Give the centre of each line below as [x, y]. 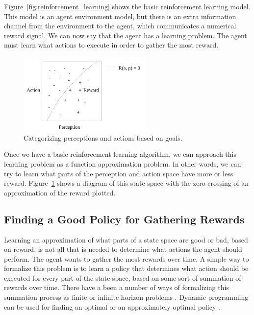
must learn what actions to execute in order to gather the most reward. [111, 45]
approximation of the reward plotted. [60, 192]
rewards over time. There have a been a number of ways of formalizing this [116, 287]
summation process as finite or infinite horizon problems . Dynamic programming [126, 297]
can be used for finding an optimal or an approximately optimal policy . [112, 306]
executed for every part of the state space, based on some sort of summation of [123, 278]
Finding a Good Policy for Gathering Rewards [124, 219]
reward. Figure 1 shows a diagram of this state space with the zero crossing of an [127, 183]
